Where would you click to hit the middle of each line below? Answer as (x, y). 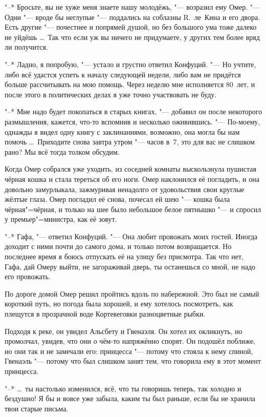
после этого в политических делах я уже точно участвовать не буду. (111, 94)
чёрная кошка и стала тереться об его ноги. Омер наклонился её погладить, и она (132, 179)
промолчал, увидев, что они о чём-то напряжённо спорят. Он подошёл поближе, (130, 341)
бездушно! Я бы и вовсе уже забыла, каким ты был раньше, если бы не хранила (130, 398)
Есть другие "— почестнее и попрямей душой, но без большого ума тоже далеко (131, 27)
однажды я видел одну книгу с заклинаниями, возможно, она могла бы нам (122, 131)
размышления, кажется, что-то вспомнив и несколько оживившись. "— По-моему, (132, 121)
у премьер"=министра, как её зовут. (61, 219)
